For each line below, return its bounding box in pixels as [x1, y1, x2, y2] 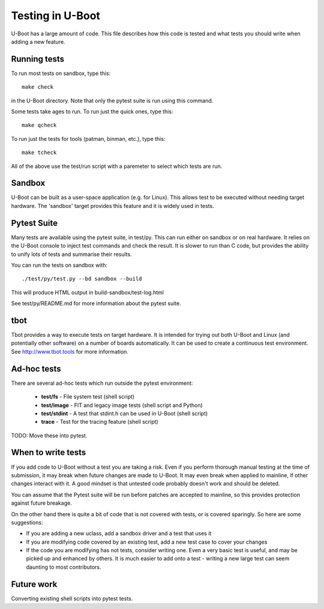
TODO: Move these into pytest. [11, 432, 88, 439]
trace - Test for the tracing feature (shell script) [41, 418, 158, 426]
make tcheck [22, 149, 57, 156]
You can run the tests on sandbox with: [11, 261, 108, 269]
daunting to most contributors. [26, 563, 101, 571]
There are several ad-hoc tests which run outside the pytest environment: [11, 379, 193, 387]
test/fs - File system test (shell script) [41, 393, 135, 400]
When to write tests [11, 447, 86, 458]
